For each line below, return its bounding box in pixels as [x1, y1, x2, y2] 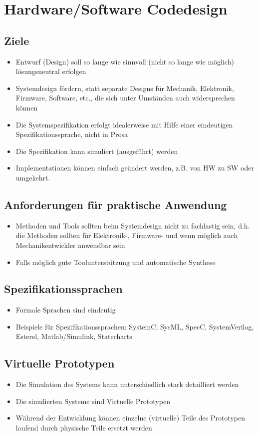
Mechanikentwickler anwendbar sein [15, 239, 125, 250]
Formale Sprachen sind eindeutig [15, 304, 116, 315]
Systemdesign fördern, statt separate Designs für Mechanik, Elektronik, [15, 82, 234, 93]
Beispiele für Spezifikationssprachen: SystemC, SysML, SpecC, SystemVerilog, [15, 321, 254, 331]
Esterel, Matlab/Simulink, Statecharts [15, 331, 132, 341]
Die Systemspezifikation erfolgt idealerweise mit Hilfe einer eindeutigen [15, 119, 233, 129]
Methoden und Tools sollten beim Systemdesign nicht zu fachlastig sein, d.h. [15, 220, 250, 230]
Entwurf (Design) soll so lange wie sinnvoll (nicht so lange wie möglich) [15, 56, 234, 66]
